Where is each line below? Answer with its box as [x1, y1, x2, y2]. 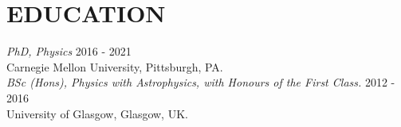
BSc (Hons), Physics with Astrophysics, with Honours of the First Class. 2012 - [6, 74, 395, 90]
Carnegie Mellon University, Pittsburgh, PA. [6, 58, 223, 75]
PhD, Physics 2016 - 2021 [6, 43, 132, 60]
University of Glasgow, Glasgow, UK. [6, 105, 188, 121]
